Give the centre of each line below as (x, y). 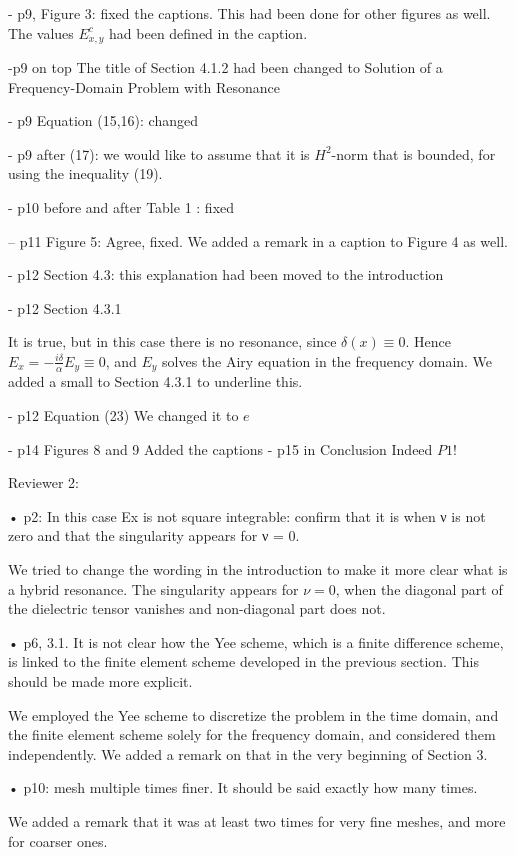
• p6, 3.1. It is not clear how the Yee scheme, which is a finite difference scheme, (256, 641)
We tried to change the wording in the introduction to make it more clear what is (258, 569)
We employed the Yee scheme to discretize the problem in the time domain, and (253, 714)
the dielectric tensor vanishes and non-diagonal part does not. (197, 608)
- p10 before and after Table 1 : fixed (121, 207)
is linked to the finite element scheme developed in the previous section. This (243, 661)
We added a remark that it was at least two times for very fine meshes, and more (257, 820)
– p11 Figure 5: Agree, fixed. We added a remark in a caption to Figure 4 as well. (258, 240)
